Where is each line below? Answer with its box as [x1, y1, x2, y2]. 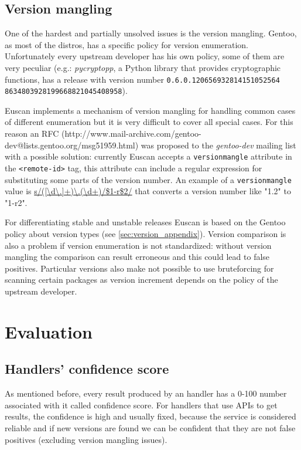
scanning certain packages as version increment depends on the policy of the [5, 273, 278, 286]
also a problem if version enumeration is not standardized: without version [5, 239, 272, 251]
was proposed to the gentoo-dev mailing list [141, 138, 296, 151]
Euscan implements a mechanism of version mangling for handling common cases [5, 104, 296, 116]
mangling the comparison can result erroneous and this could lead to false [5, 251, 270, 263]
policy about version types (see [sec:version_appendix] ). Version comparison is [5, 228, 286, 240]
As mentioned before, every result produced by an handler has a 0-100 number [5, 387, 287, 400]
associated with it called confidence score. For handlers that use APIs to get [5, 398, 278, 411]
